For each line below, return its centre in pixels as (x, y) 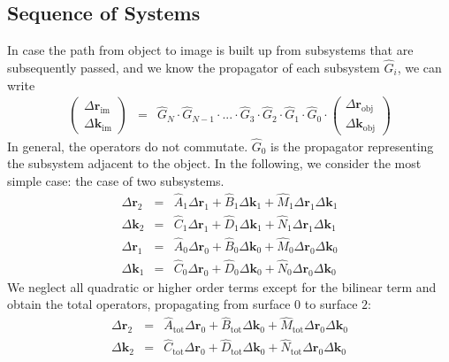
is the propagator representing (352, 146)
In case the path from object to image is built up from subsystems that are (210, 50)
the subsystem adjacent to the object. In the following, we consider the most (214, 163)
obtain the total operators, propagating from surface (149, 304)
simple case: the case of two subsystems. (116, 181)
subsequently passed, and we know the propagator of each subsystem (194, 68)
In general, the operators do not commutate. (128, 146)
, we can (419, 68)
